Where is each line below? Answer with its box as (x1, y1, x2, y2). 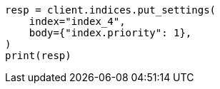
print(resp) (5, 50, 71, 61)
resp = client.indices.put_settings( (5, 4, 216, 16)
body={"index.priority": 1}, (29, 27, 192, 38)
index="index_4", (29, 16, 126, 27)
